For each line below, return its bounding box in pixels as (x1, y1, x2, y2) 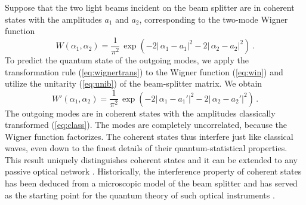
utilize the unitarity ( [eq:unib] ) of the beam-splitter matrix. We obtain (5, 77, 262, 90)
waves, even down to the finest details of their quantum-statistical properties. (5, 142, 288, 154)
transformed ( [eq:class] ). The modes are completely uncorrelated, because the (5, 118, 288, 131)
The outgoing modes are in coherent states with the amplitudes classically (5, 106, 276, 119)
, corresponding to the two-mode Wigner (139, 13, 288, 25)
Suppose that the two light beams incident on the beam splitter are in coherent (5, 1, 295, 13)
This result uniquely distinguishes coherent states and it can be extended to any (5, 153, 298, 166)
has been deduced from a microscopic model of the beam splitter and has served (5, 177, 298, 189)
